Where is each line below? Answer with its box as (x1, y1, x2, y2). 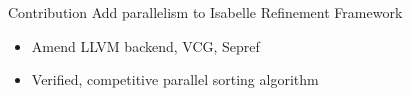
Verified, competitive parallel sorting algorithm (31, 69, 319, 90)
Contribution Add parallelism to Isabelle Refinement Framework (8, 2, 403, 22)
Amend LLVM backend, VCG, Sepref (31, 35, 260, 56)
